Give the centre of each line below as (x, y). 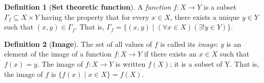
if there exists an (170, 54)
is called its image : (189, 44)
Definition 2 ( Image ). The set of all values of (78, 44)
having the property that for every (95, 17)
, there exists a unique (205, 17)
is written (130, 63)
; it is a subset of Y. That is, (214, 63)
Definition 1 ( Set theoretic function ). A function (88, 7)
